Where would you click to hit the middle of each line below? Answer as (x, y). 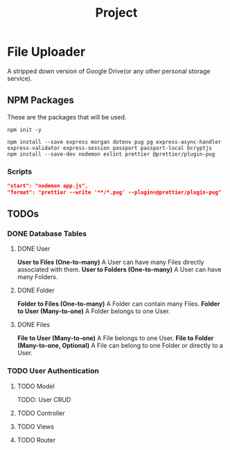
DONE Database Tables (47, 234)
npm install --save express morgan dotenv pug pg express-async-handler (114, 142)
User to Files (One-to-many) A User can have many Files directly (110, 262)
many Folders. (37, 277)
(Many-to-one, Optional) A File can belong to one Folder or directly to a (120, 346)
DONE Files (34, 325)
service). (20, 78)
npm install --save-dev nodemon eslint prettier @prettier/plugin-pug (111, 154)
